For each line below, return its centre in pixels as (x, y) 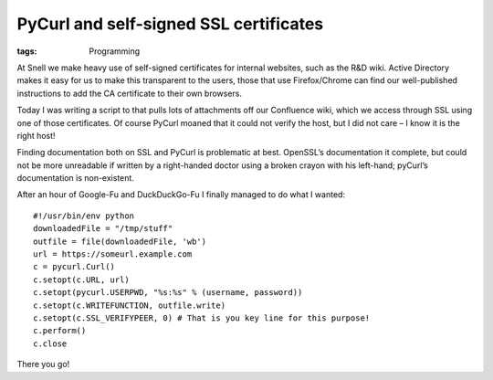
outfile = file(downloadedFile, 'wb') (120, 241)
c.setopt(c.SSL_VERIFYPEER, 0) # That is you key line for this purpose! (202, 318)
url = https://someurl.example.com (113, 254)
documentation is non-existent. (75, 178)
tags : (27, 51)
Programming (115, 51)
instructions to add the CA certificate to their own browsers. (129, 93)
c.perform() (60, 331)
